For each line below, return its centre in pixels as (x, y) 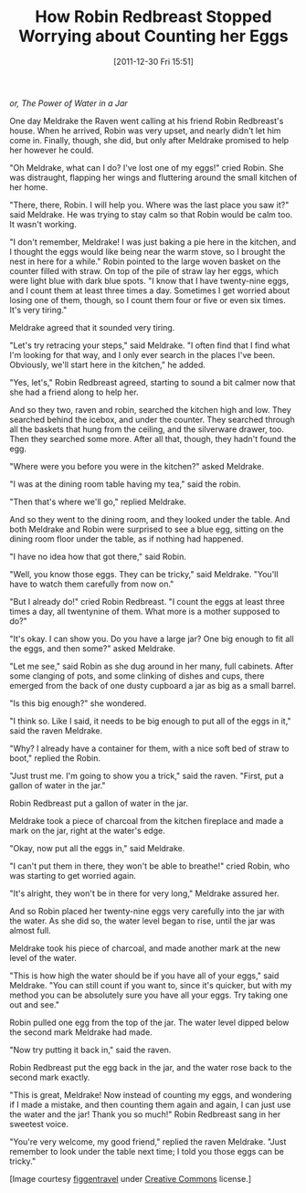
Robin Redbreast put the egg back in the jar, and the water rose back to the (151, 1067)
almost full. (31, 930)
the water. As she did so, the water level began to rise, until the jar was (142, 921)
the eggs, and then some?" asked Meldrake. (93, 648)
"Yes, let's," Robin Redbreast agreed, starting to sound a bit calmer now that (153, 382)
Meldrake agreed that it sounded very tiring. (92, 327)
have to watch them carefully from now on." (92, 584)
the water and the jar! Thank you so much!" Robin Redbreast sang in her (145, 1114)
